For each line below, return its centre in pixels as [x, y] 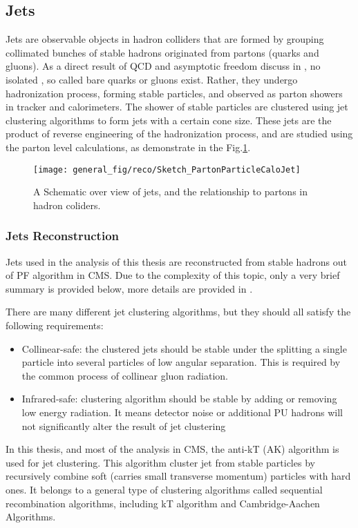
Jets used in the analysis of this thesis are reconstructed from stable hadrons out [176, 261]
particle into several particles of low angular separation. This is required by [181, 362]
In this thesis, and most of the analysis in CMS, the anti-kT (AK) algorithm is [172, 449]
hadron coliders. [67, 205]
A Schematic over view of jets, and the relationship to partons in [171, 192]
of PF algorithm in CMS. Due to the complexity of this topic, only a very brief [173, 275]
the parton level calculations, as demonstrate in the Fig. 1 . [128, 147]
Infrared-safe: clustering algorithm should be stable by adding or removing [179, 399]
